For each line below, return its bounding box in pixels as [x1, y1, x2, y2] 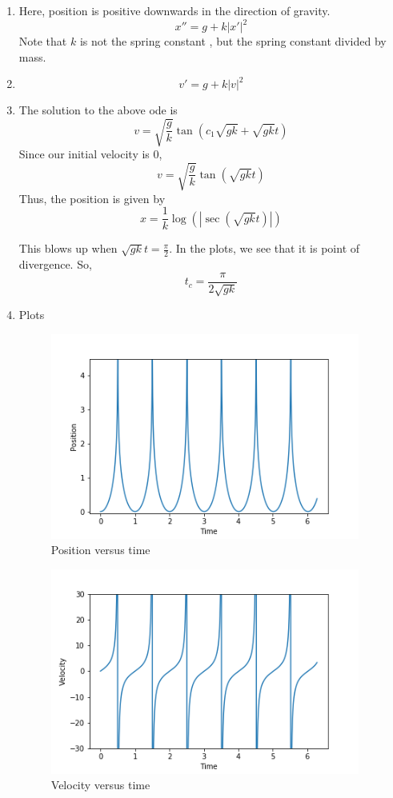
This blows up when [18, 240, 118, 257]
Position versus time [50, 541, 150, 558]
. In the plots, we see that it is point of [169, 240, 360, 257]
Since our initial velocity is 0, [18, 146, 162, 162]
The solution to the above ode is [18, 102, 178, 118]
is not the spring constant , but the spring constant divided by [79, 33, 387, 50]
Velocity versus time [50, 776, 150, 793]
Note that [18, 33, 67, 50]
